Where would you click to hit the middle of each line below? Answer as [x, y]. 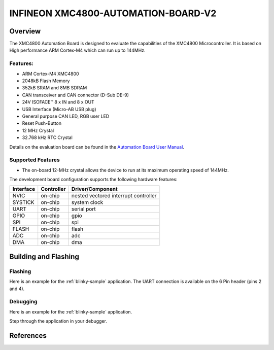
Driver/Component [94, 189]
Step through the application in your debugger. [58, 321]
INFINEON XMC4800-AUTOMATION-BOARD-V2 [113, 13]
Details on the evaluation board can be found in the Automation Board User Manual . [97, 147]
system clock [87, 202]
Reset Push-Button [42, 123]
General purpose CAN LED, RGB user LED [66, 116]
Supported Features [35, 160]
